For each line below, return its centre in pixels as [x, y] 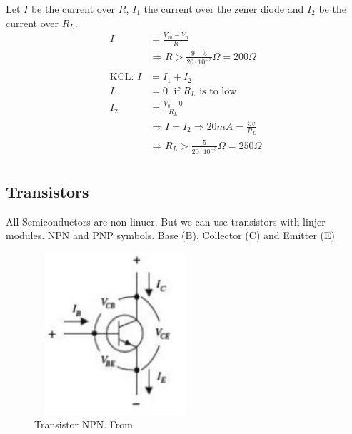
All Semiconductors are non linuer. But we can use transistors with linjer [166, 221]
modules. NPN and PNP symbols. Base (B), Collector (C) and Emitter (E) [171, 235]
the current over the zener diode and [224, 9]
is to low [218, 91]
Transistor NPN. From [84, 424]
